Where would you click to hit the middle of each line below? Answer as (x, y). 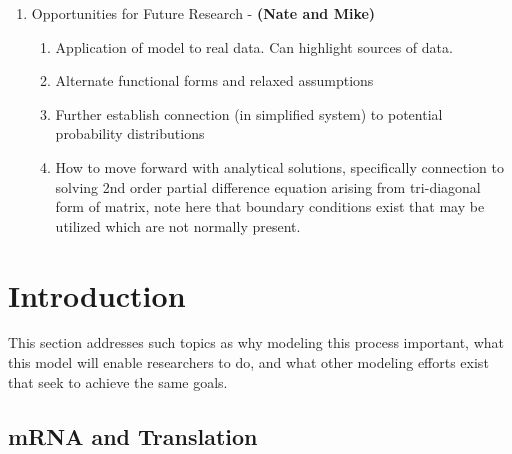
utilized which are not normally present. (178, 225)
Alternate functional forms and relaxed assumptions (214, 80)
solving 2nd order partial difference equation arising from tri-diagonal (268, 186)
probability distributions (130, 133)
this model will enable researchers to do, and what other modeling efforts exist (248, 362)
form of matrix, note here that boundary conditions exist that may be (270, 206)
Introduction (97, 294)
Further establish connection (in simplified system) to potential (249, 113)
